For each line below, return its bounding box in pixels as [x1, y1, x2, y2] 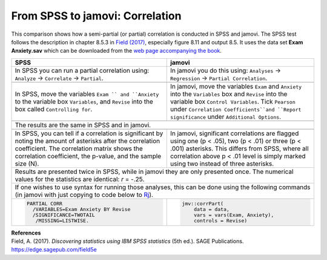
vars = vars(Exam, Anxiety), [194, 212, 274, 218]
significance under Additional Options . [170, 112, 282, 121]
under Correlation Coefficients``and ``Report [170, 105, 302, 113]
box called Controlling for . [15, 105, 93, 113]
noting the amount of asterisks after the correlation [15, 136, 160, 145]
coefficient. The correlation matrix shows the [15, 144, 144, 153]
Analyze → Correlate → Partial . [15, 73, 104, 82]
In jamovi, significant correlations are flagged [170, 129, 299, 138]
